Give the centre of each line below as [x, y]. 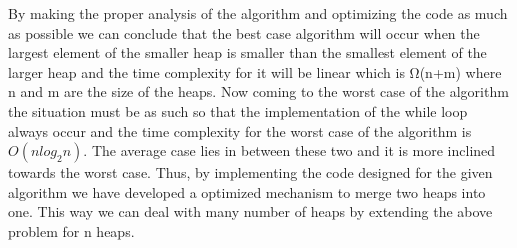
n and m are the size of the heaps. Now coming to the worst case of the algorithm [258, 91]
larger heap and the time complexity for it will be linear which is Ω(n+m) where [255, 71]
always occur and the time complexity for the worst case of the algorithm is [240, 130]
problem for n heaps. [71, 230]
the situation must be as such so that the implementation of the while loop [238, 110]
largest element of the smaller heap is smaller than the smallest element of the [247, 52]
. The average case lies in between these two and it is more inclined [289, 150]
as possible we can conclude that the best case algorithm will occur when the [244, 32]
